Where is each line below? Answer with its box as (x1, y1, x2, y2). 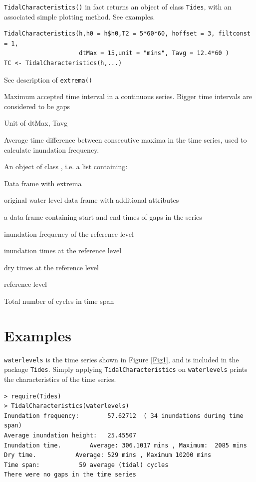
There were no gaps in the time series (4, 471, 136, 478)
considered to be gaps (4, 101, 70, 111)
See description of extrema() (4, 74, 92, 85)
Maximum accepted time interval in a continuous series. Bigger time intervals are (4, 91, 252, 102)
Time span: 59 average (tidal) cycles (4, 461, 169, 468)
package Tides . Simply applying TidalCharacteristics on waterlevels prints (4, 364, 248, 374)
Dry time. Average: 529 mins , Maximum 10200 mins (4, 451, 212, 459)
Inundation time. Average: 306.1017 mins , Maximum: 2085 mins (4, 441, 247, 449)
